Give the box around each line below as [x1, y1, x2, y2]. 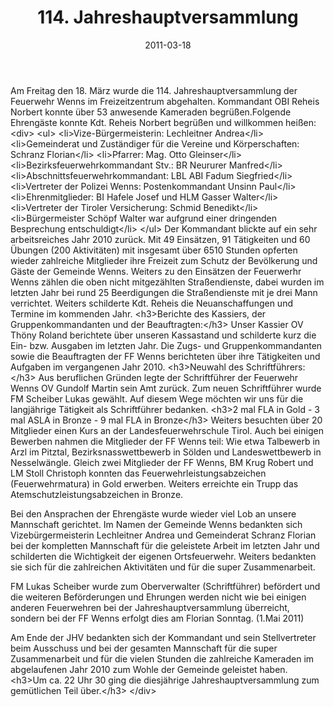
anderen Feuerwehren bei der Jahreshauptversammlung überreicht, [10, 601, 290, 613]
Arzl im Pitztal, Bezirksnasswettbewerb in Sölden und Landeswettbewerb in [10, 446, 322, 458]
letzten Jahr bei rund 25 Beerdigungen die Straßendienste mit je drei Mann [10, 286, 318, 298]
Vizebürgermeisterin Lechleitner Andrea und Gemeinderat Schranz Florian [10, 529, 317, 541]
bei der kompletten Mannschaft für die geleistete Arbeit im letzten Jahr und [10, 539, 320, 551]
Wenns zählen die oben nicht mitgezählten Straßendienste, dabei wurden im [10, 276, 325, 288]
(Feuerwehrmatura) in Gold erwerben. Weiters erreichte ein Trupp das [10, 477, 299, 490]
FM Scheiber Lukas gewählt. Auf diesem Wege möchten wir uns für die [10, 392, 304, 405]
